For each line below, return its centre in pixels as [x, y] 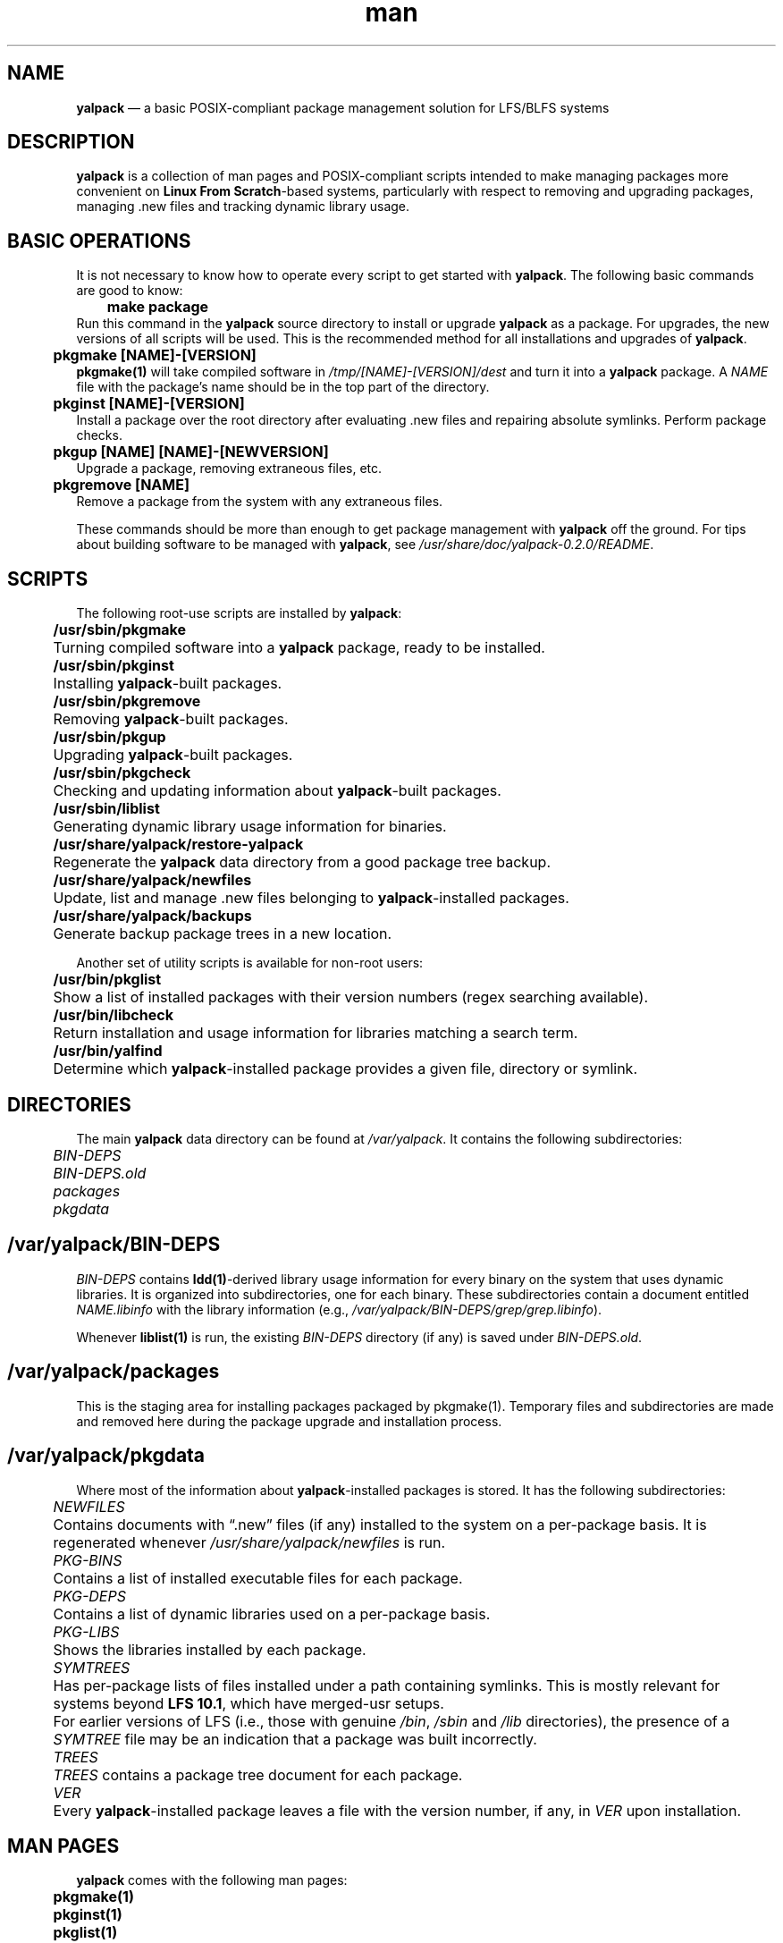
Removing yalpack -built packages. [171, 719]
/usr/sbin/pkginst [114, 666]
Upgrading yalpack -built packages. [173, 755]
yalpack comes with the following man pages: [212, 1880]
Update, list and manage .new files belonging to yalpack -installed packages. [311, 898]
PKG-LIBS [86, 1631]
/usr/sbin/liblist [106, 809]
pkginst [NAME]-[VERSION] [149, 404]
